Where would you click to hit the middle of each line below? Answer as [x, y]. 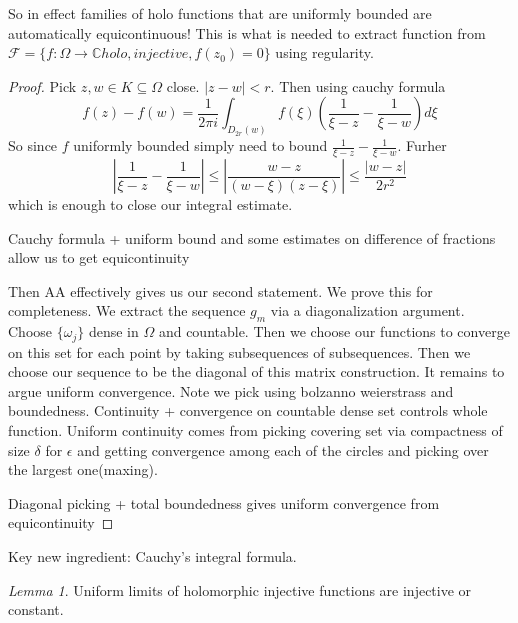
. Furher [422, 145]
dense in [113, 331]
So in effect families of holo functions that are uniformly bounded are [220, 13]
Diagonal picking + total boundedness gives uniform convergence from [224, 502]
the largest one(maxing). [83, 469]
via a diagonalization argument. [367, 310]
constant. [36, 609]
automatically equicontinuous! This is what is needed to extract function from [247, 32]
